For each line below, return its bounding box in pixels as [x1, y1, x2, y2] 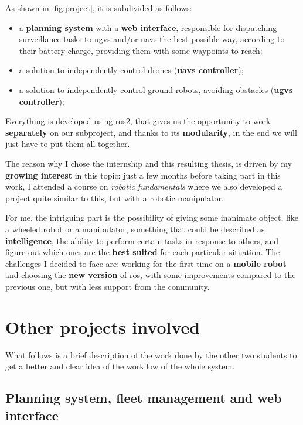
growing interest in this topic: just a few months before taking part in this [5, 169, 281, 181]
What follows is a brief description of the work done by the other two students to [5, 348, 297, 361]
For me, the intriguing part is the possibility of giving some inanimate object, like [5, 211, 298, 224]
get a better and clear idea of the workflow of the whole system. [5, 360, 235, 372]
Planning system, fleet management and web [5, 389, 282, 407]
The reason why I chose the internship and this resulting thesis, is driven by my [5, 157, 292, 169]
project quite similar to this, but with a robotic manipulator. [5, 191, 224, 204]
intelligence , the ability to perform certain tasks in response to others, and [5, 234, 279, 246]
